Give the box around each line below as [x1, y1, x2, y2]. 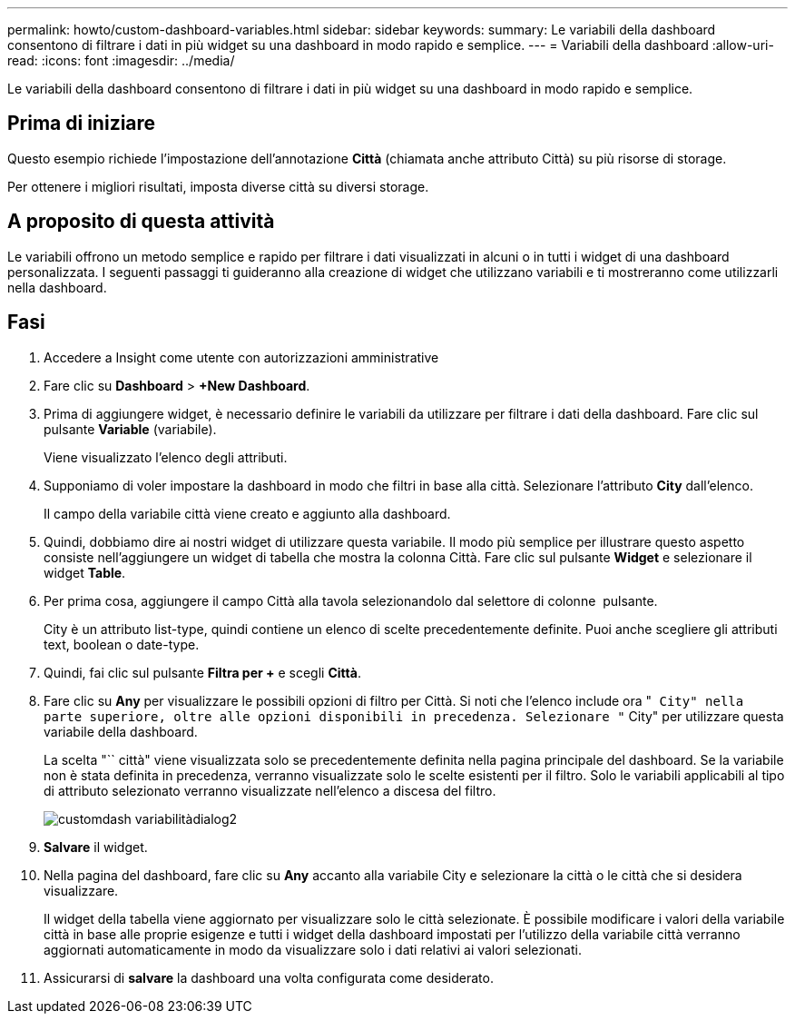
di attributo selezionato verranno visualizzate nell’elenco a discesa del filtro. [44, 782, 496, 798]
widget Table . [44, 564, 126, 580]
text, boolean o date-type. [44, 636, 200, 652]
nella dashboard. [7, 279, 107, 295]
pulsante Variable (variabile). [44, 421, 217, 437]
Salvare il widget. [44, 838, 148, 855]
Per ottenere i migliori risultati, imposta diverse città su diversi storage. [7, 178, 429, 194]
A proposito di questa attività [7, 210, 275, 233]
